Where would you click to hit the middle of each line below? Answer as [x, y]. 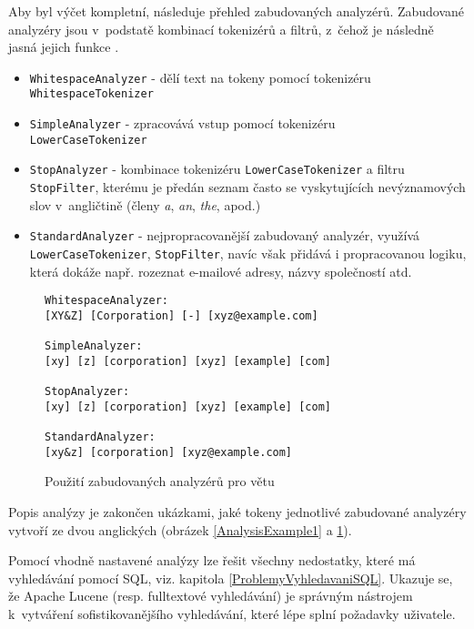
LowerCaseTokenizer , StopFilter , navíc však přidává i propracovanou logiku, [248, 253]
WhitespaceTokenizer [91, 94]
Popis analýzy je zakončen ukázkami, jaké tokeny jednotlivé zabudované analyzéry [237, 512]
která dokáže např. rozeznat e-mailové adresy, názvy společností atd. [221, 271]
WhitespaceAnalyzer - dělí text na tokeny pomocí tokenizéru [200, 77]
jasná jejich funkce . [64, 47]
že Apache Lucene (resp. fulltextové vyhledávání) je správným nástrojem [211, 596]
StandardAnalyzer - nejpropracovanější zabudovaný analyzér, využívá [224, 235]
